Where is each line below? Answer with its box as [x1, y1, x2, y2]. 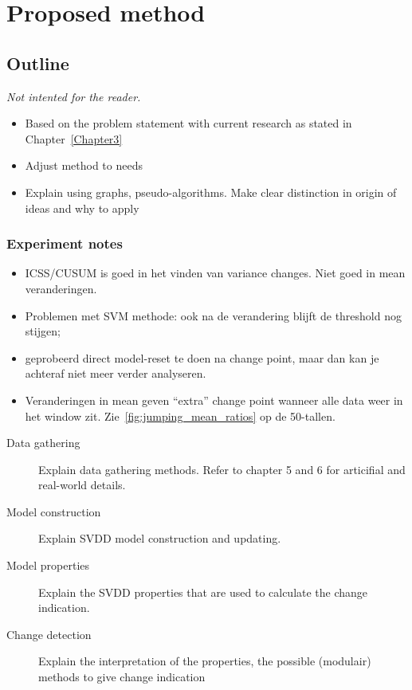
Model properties [6, 557, 90, 574]
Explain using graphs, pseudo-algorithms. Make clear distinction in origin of [25, 183, 397, 200]
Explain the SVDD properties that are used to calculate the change [38, 583, 368, 600]
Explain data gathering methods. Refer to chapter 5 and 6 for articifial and [38, 461, 406, 477]
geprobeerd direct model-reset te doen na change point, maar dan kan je [25, 349, 379, 366]
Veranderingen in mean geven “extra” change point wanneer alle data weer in [25, 391, 403, 408]
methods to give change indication [38, 668, 206, 685]
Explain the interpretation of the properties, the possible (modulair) [38, 653, 371, 669]
